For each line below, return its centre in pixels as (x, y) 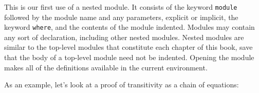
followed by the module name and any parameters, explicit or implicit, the (121, 17)
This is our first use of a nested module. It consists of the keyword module (121, 6)
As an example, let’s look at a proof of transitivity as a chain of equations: (122, 85)
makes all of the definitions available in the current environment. (106, 67)
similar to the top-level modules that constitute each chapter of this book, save (128, 47)
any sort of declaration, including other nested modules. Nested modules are (124, 37)
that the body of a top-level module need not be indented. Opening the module (129, 57)
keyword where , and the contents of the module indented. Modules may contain (129, 27)
